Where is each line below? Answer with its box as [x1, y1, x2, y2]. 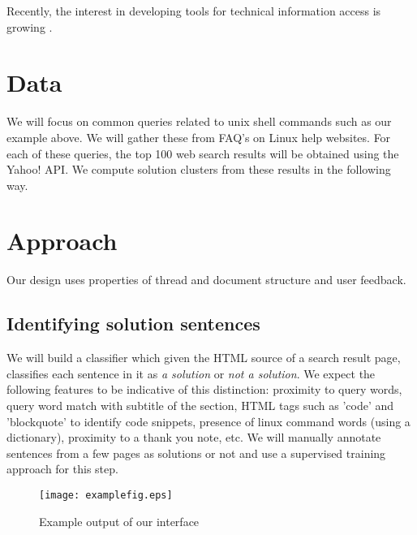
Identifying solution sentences [6, 311, 260, 336]
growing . [6, 18, 53, 35]
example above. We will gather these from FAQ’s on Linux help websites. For [6, 128, 391, 145]
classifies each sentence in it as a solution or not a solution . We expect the [6, 365, 376, 382]
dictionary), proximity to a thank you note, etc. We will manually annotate [6, 429, 381, 446]
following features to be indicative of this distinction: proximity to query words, [6, 381, 402, 398]
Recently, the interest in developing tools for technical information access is [6, 2, 381, 19]
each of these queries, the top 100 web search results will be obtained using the [6, 145, 399, 162]
